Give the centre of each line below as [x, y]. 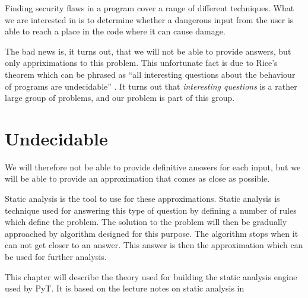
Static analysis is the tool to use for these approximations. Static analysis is [142, 199]
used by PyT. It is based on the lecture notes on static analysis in [125, 288]
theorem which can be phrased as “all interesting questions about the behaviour [150, 74]
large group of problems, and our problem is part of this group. [120, 98]
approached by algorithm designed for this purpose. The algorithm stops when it [152, 233]
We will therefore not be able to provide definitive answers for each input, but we [153, 167]
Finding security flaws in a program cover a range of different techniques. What [150, 8]
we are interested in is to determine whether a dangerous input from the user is [149, 19]
